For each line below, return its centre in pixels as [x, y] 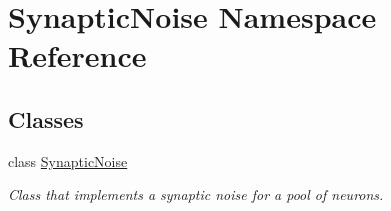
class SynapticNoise [68, 160]
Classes [46, 118]
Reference [77, 55]
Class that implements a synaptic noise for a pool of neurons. [196, 194]
